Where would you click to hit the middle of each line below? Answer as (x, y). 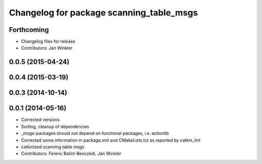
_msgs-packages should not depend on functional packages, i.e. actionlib (95, 134)
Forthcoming (29, 30)
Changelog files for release (48, 42)
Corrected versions (41, 120)
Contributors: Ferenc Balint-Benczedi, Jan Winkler (71, 154)
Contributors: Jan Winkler (47, 48)
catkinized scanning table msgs (53, 147)
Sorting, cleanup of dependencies (55, 126)
